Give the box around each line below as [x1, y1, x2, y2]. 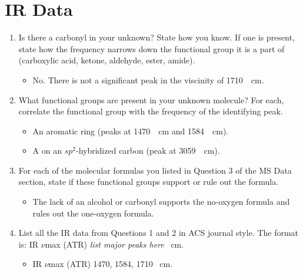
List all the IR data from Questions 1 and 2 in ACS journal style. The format [18, 226, 299, 239]
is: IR [18, 238, 39, 250]
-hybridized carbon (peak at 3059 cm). [75, 144, 220, 157]
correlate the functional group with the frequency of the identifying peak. [18, 105, 283, 117]
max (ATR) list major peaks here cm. [45, 238, 184, 250]
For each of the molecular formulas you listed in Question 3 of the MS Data [18, 164, 292, 176]
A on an [32, 144, 62, 157]
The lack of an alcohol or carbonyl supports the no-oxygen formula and [32, 195, 290, 208]
